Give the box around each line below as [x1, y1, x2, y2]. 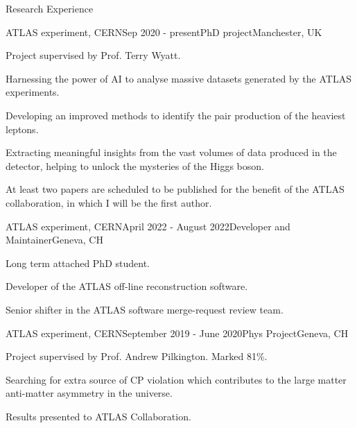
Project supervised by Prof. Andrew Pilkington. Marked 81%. [6, 349, 268, 363]
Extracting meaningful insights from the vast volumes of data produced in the [6, 145, 337, 160]
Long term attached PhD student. [6, 255, 150, 270]
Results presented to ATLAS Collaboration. [6, 409, 191, 423]
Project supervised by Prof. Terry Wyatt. [6, 48, 181, 62]
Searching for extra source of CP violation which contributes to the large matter [6, 372, 347, 386]
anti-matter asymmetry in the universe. [6, 386, 173, 400]
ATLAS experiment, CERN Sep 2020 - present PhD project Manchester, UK [6, 24, 322, 39]
